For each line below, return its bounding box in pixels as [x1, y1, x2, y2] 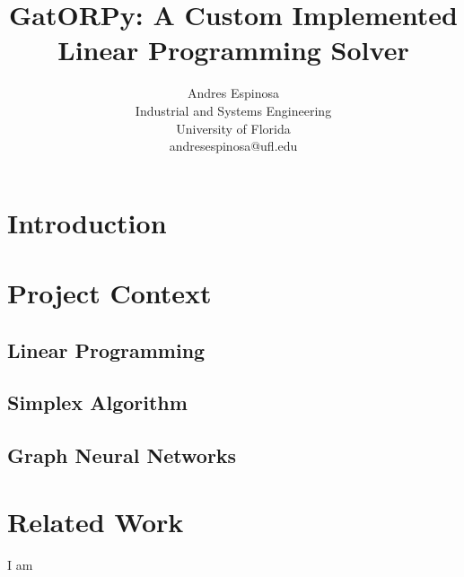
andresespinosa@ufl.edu [169, 136, 298, 155]
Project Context [7, 275, 212, 311]
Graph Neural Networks [7, 441, 237, 469]
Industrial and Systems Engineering [135, 101, 332, 119]
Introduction [7, 204, 167, 240]
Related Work [7, 503, 184, 539]
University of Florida [176, 118, 291, 137]
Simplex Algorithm [7, 389, 188, 416]
